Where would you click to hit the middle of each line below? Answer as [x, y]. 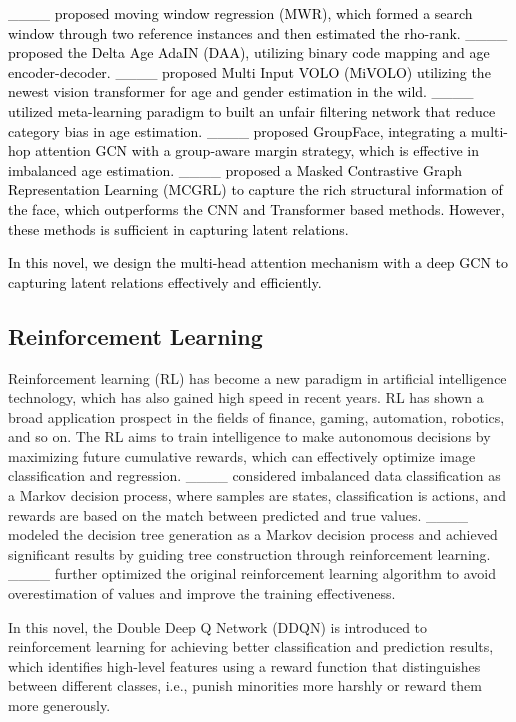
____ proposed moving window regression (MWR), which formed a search [240, 13]
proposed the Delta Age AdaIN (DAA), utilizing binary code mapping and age [249, 52]
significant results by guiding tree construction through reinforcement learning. [249, 553]
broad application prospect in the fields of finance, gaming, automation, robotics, [256, 416]
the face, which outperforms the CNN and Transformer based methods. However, [256, 208]
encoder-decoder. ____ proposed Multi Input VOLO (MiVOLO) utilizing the [249, 71]
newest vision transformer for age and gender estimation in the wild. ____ [241, 91]
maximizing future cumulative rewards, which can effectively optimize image [242, 455]
